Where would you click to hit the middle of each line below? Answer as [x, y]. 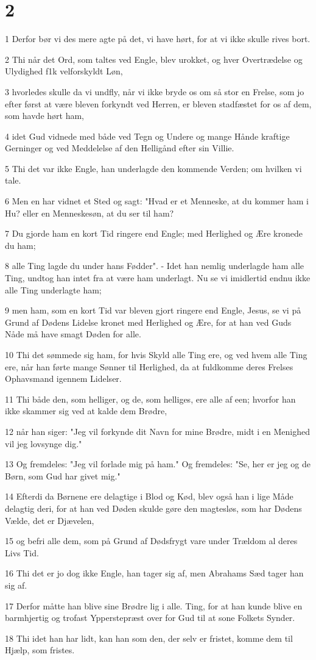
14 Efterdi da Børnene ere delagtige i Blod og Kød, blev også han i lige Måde [149, 496]
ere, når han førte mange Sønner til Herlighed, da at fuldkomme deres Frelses [149, 366]
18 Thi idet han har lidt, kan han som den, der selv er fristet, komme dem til [149, 638]
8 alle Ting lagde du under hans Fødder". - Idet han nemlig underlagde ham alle [154, 266]
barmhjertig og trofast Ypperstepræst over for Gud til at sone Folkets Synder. [150, 618]
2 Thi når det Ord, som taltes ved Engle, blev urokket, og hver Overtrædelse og [154, 59]
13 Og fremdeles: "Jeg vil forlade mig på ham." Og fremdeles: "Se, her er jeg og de [158, 464]
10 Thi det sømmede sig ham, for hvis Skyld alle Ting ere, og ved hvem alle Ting [156, 354]
